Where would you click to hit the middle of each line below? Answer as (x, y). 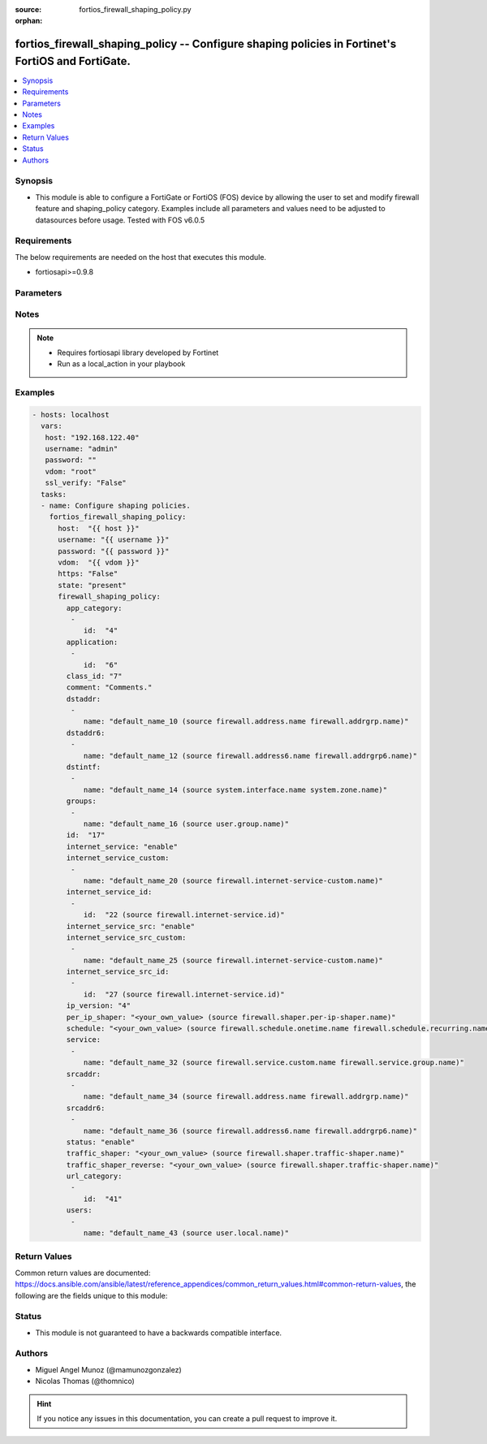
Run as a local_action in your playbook (121, 364)
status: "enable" (101, 1142)
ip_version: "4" (99, 1006)
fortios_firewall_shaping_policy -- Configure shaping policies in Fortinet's (206, 44)
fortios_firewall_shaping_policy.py (135, 9)
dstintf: (84, 767)
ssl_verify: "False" (86, 483)
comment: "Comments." (109, 687)
